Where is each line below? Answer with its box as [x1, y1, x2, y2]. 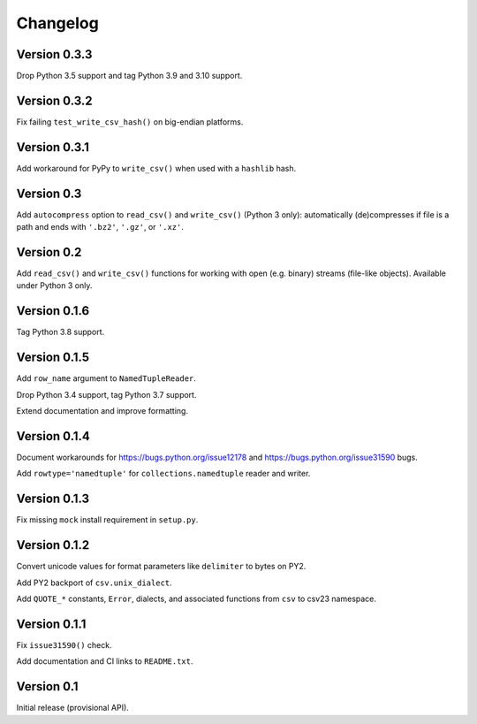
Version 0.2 [16, 244, 82, 260]
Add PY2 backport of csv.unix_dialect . [16, 577, 172, 588]
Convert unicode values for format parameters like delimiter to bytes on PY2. [16, 561, 307, 572]
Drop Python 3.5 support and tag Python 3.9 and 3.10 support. [16, 71, 243, 81]
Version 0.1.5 [16, 350, 90, 365]
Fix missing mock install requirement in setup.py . [16, 514, 199, 525]
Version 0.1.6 [16, 303, 90, 318]
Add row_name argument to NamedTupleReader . [16, 373, 196, 384]
